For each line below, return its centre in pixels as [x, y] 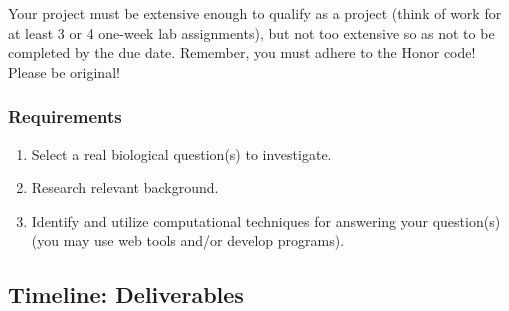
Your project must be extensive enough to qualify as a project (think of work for [255, 13]
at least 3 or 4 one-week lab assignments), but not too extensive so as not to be [251, 32]
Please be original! [64, 71]
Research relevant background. [125, 187]
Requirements [65, 116]
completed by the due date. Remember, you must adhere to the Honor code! [242, 52]
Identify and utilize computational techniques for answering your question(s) [266, 220]
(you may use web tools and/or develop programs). [188, 240]
